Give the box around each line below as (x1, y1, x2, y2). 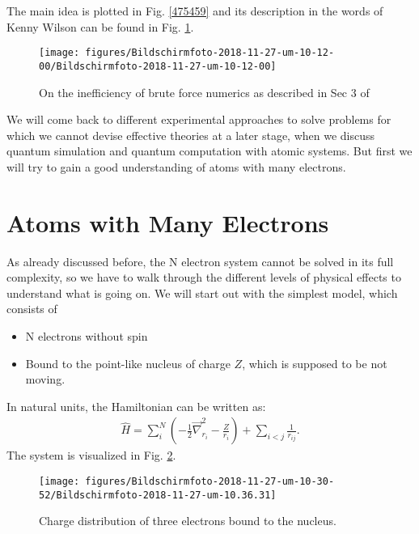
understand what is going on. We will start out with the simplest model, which (6, 284, 398, 301)
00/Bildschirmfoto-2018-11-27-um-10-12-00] (39, 60, 277, 72)
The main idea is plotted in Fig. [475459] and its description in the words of (6, 2, 383, 19)
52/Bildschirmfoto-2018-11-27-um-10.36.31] (39, 489, 277, 501)
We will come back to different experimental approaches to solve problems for (6, 111, 391, 128)
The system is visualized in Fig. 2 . (6, 447, 176, 464)
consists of (6, 300, 57, 317)
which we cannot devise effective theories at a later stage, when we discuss (6, 126, 375, 143)
